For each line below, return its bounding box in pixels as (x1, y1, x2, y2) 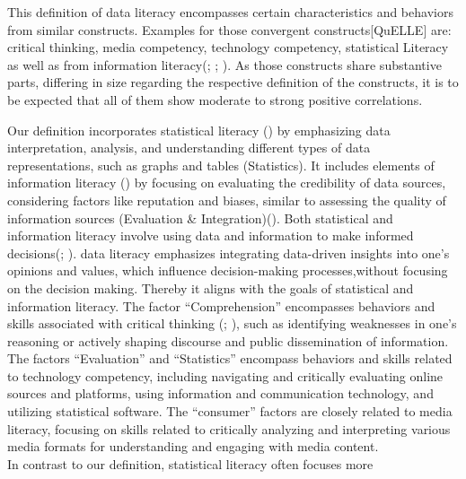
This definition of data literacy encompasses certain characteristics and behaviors (7, 3, 453, 21)
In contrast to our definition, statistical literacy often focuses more (7, 454, 374, 473)
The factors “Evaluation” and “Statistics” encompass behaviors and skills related (7, 349, 453, 368)
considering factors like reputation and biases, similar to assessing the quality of (7, 190, 446, 209)
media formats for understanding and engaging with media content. (7, 437, 379, 456)
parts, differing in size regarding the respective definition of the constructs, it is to (7, 73, 459, 91)
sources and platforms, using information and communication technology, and (7, 384, 434, 403)
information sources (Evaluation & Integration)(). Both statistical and (7, 208, 393, 227)
